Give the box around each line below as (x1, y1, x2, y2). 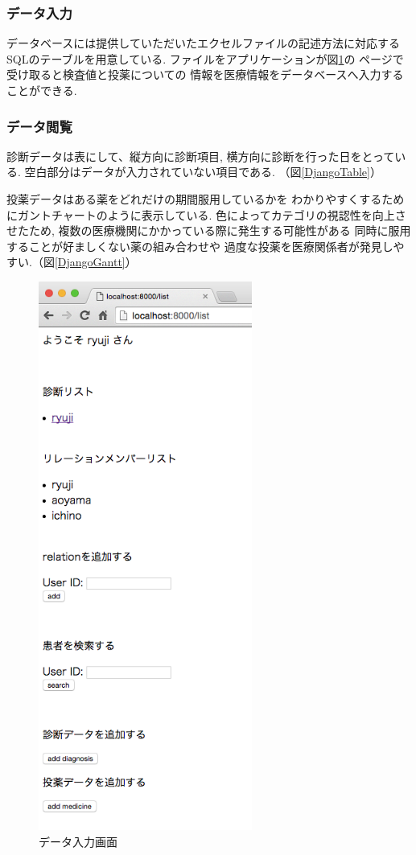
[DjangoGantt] (54, 253, 126, 270)
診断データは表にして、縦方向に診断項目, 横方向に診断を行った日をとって (6, 147, 395, 164)
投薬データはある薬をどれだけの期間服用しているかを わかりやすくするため (6, 191, 405, 207)
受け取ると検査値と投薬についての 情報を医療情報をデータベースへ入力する (6, 66, 404, 83)
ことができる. (6, 82, 77, 98)
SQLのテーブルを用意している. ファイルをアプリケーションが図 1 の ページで (6, 50, 404, 67)
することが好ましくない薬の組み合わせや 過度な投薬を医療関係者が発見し (6, 237, 393, 254)
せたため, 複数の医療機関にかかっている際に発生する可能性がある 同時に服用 (6, 222, 411, 239)
